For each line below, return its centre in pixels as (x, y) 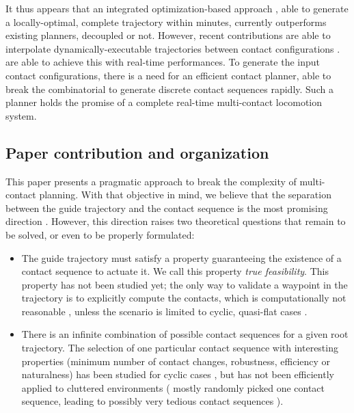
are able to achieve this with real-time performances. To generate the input (163, 62)
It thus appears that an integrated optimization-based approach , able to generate (177, 8)
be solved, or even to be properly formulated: (100, 234)
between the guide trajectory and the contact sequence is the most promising (167, 208)
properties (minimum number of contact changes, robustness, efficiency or (176, 361)
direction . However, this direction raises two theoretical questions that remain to (176, 221)
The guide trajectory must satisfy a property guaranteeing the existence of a (181, 257)
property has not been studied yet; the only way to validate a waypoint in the (185, 284)
